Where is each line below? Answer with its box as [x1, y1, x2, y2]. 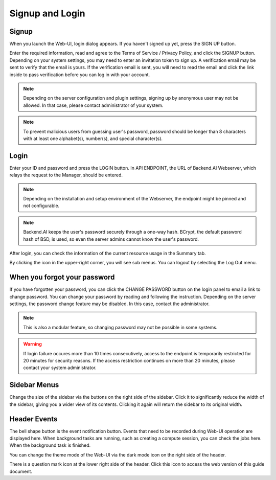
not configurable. [23, 202, 60, 209]
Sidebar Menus [9, 381, 59, 390]
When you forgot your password [9, 273, 115, 282]
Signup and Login [9, 8, 85, 19]
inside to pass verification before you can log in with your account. [9, 72, 150, 78]
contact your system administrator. [23, 364, 97, 371]
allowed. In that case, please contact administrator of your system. [23, 102, 164, 108]
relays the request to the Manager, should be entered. [9, 172, 123, 178]
